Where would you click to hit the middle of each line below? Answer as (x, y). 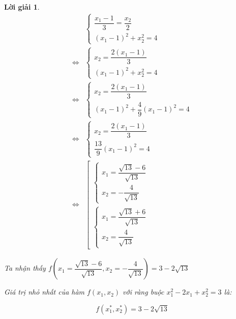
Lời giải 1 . (22, 7)
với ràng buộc (143, 292)
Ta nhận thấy (25, 268)
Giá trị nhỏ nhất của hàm (45, 292)
